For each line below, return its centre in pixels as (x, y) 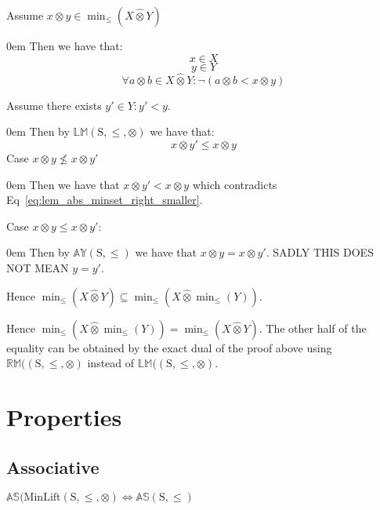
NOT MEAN (38, 267)
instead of (111, 363)
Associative (53, 466)
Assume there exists (54, 105)
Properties (64, 416)
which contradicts (235, 184)
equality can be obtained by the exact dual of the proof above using (169, 347)
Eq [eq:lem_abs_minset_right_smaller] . (105, 200)
